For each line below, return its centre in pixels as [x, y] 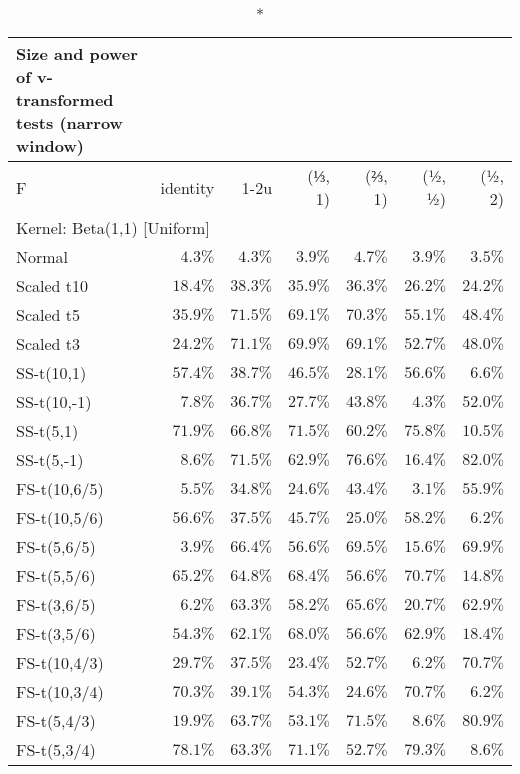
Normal [42, 256]
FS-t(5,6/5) [56, 546]
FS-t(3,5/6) [56, 633]
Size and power [77, 53]
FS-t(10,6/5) [60, 488]
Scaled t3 [48, 343]
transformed [65, 99]
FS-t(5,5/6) [56, 575]
